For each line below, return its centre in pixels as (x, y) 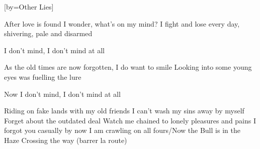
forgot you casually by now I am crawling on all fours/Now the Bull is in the (122, 130)
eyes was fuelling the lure (43, 77)
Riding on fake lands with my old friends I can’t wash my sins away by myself (124, 111)
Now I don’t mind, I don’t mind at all (62, 94)
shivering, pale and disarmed (48, 33)
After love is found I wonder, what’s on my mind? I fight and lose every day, (122, 23)
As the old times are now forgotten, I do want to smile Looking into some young (128, 67)
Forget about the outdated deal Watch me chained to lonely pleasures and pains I (130, 120)
